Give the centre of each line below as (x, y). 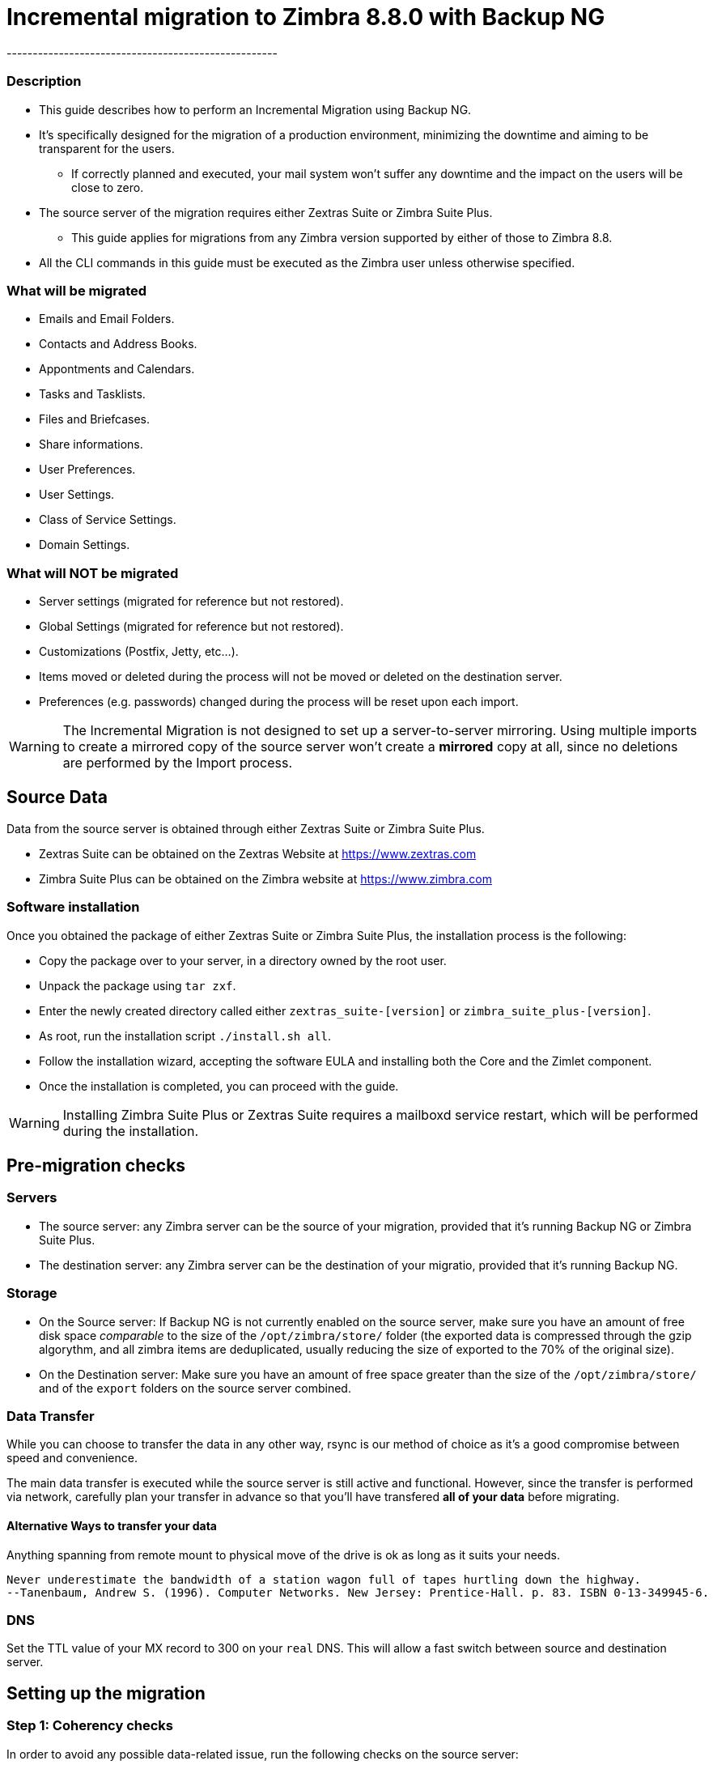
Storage (32, 1293)
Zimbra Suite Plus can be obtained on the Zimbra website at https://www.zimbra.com (265, 878)
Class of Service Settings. (108, 520)
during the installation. (130, 1131)
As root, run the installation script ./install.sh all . (185, 1036)
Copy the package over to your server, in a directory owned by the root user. (243, 960)
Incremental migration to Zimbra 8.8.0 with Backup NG (306, 17)
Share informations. (91, 444)
